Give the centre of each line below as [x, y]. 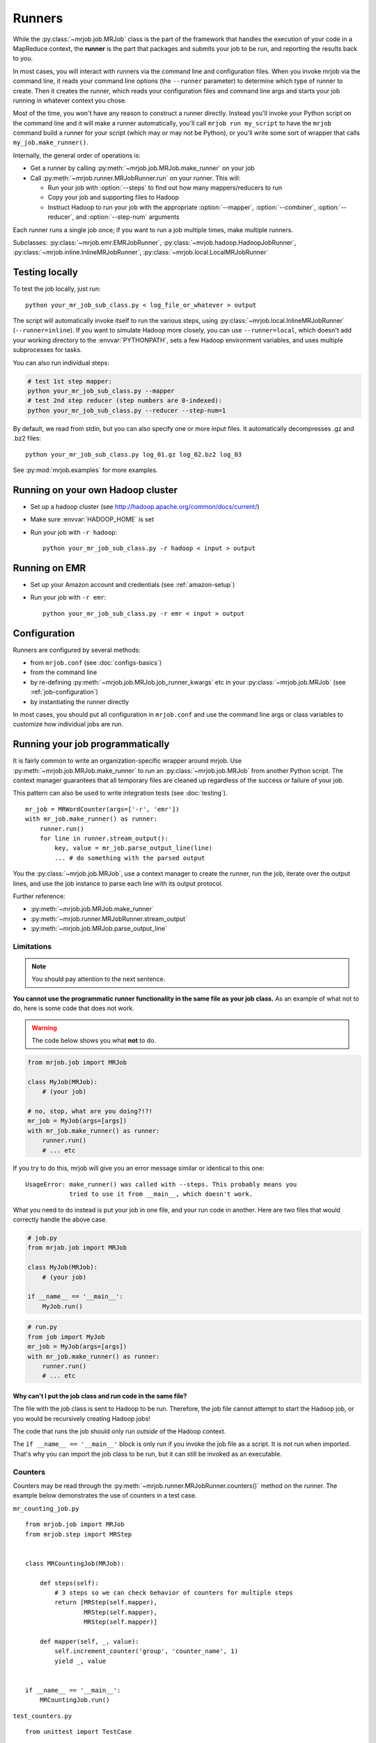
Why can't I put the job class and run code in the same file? [100, 1396]
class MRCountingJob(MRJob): [75, 1563]
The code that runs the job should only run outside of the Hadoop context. [119, 1431]
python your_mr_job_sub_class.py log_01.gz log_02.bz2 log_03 [134, 454]
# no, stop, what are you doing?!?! [90, 1111]
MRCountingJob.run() [75, 1700]
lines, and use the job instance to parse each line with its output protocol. [118, 883]
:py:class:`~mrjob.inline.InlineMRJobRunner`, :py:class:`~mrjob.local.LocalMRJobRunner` [141, 252]
